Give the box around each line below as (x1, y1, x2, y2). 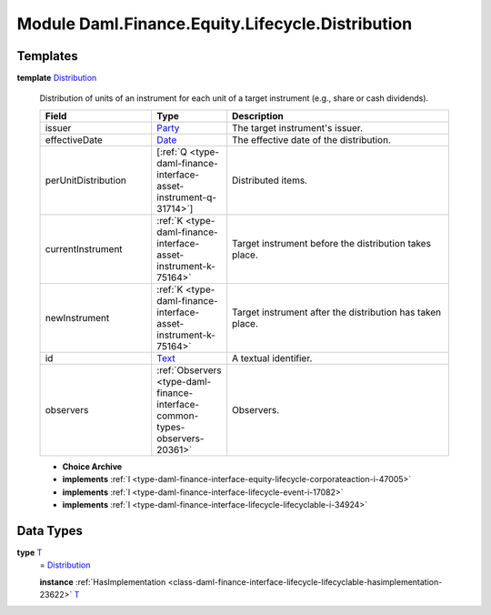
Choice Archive (62, 460, 123, 472)
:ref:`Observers (155, 364, 222, 377)
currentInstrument (45, 242, 123, 255)
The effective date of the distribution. (232, 133, 391, 146)
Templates (16, 48, 78, 64)
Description (232, 109, 284, 122)
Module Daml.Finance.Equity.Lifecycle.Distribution (16, 14, 413, 34)
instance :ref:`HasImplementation (39, 576, 166, 587)
